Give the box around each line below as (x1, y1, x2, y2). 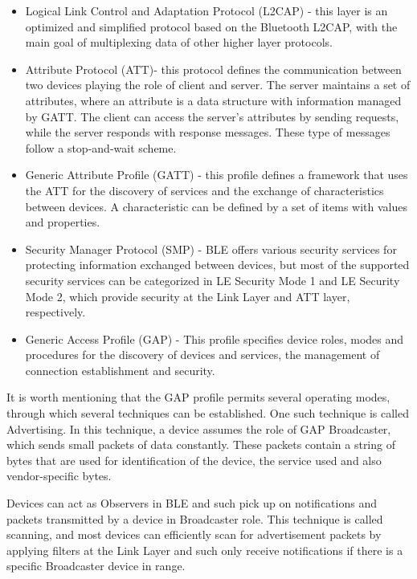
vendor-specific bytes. (6, 467, 112, 484)
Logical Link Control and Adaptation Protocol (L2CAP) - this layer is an (25, 2, 388, 18)
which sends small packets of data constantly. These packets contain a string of (6, 436, 395, 453)
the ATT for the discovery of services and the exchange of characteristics (25, 181, 384, 198)
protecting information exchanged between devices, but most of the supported (25, 256, 410, 273)
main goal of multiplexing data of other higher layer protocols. (25, 34, 333, 51)
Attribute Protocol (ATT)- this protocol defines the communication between (25, 60, 402, 77)
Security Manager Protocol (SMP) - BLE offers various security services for (25, 240, 397, 257)
